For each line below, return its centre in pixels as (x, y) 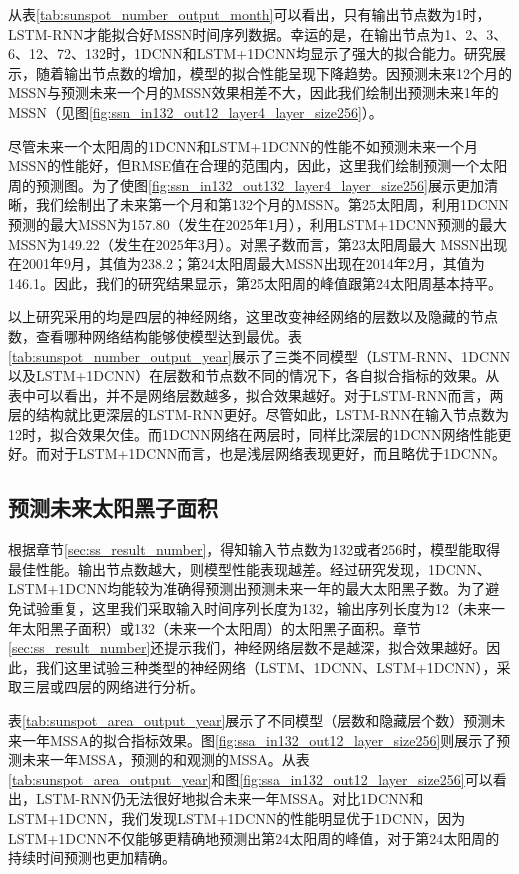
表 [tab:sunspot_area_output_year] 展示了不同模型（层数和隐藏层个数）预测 (250, 720)
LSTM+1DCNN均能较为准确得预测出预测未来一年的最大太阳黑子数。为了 (247, 588)
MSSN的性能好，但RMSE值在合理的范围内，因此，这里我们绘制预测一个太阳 (258, 165)
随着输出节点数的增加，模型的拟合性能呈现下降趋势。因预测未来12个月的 (273, 72)
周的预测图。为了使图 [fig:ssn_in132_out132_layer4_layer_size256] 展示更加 (246, 184)
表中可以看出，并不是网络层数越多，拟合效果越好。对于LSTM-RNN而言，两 (256, 394)
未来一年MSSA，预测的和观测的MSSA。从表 (165, 759)
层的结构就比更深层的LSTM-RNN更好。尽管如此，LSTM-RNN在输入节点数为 (258, 414)
